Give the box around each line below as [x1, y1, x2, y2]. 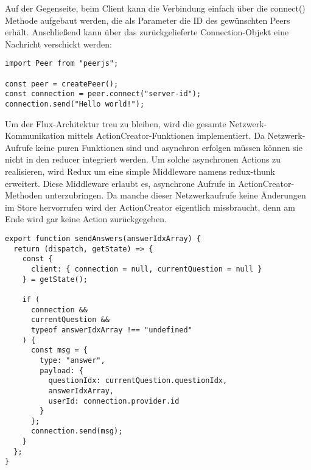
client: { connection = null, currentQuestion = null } [30, 264, 262, 273]
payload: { [40, 366, 83, 375]
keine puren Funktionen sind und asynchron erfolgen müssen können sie [35, 141, 302, 153]
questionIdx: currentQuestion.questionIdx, [48, 376, 228, 385]
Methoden [5, 189, 43, 202]
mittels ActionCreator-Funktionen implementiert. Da [68, 129, 265, 142]
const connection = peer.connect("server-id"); [5, 89, 201, 99]
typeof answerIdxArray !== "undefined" [30, 325, 192, 334]
